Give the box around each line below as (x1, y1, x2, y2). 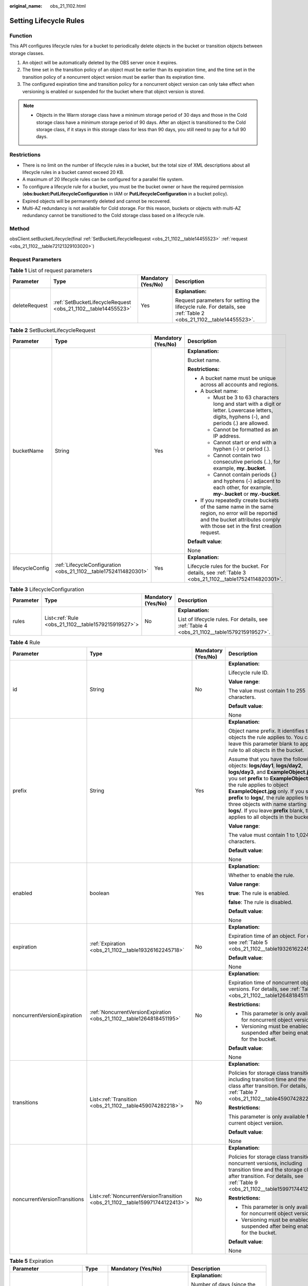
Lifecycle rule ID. (228, 669, 269, 676)
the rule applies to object (228, 781, 288, 788)
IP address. (213, 432, 241, 439)
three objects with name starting (228, 800, 307, 808)
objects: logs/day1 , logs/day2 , (228, 762, 303, 769)
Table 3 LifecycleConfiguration (9, 585, 84, 593)
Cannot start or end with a (213, 439, 277, 446)
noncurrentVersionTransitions (12, 1195, 84, 1203)
